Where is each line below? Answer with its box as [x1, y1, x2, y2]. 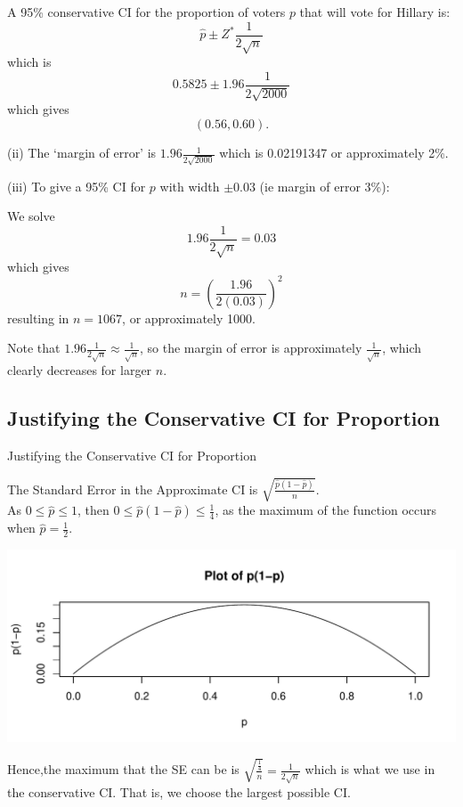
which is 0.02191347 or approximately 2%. [219, 143, 449, 162]
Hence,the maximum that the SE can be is [7, 760, 240, 778]
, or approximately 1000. [122, 308, 256, 327]
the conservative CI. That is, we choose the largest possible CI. [7, 782, 351, 801]
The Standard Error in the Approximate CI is [7, 479, 258, 498]
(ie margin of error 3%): [259, 176, 390, 195]
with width [159, 176, 220, 195]
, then [77, 501, 110, 519]
